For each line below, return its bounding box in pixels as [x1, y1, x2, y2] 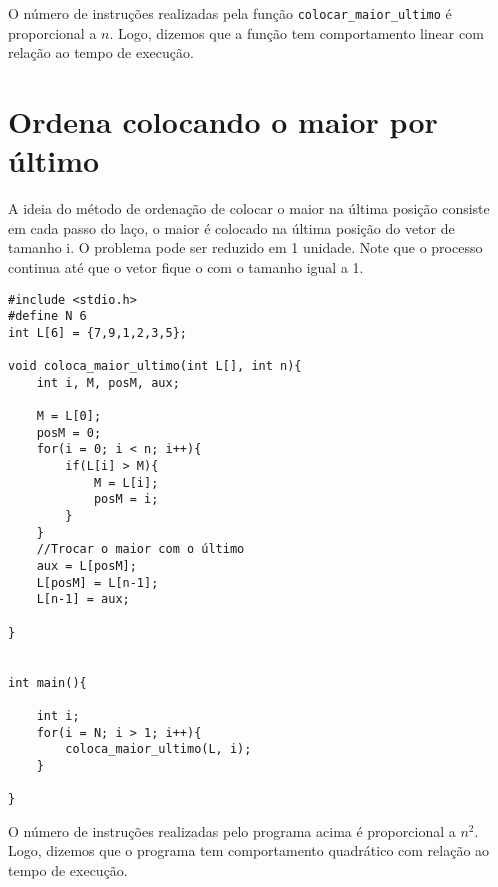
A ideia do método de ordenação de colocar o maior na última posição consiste [8, 198, 490, 219]
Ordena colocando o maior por [8, 101, 438, 142]
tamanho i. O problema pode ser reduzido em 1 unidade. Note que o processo [8, 237, 483, 258]
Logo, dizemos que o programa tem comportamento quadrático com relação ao [8, 840, 490, 861]
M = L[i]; [93, 475, 159, 490]
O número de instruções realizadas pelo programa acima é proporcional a [8, 820, 456, 841]
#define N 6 [8, 309, 87, 324]
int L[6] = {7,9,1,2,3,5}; [8, 325, 187, 340]
